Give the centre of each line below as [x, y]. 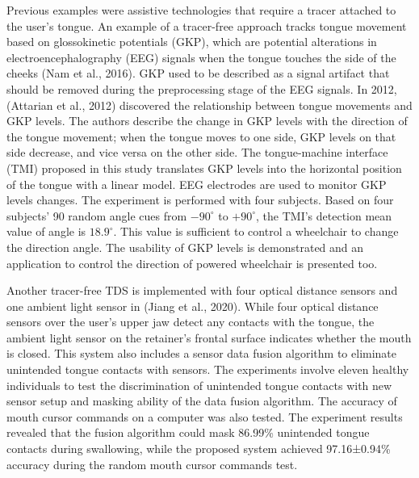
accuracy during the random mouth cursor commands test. [152, 464]
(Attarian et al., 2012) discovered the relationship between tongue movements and [209, 105]
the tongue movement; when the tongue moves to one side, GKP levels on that [201, 136]
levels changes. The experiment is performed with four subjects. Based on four [200, 200]
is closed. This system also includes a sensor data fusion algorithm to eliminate [202, 353]
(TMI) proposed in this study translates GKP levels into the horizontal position [204, 168]
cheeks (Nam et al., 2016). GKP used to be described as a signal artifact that [198, 73]
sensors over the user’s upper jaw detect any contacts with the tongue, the [191, 322]
